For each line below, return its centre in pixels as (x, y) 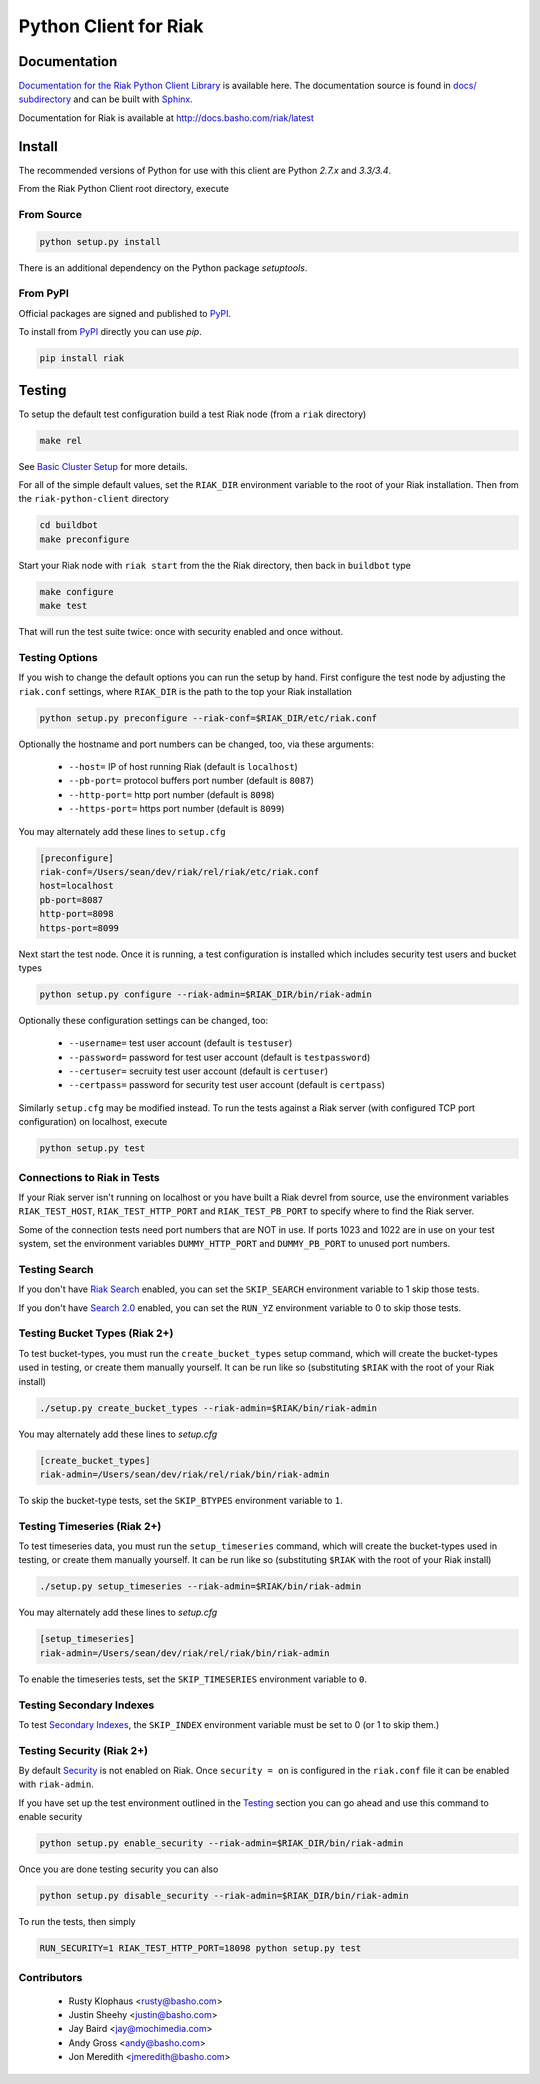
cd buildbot (69, 525)
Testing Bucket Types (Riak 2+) (96, 1333)
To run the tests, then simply (77, 1922)
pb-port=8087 (71, 899)
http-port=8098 (76, 914)
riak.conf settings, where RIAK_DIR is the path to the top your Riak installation (185, 691)
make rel (61, 440)
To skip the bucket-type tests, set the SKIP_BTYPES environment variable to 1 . (181, 1500)
